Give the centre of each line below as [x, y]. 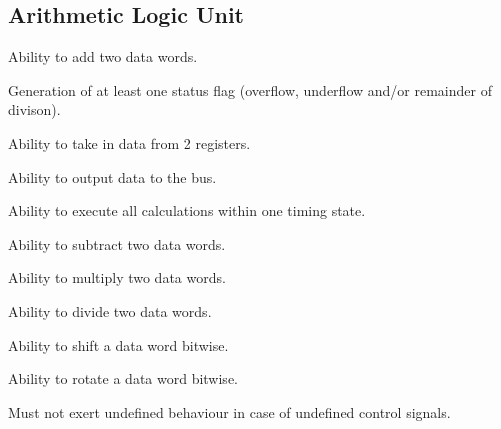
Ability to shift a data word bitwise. [118, 344]
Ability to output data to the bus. [112, 176]
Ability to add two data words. [103, 56]
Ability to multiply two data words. [117, 277]
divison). [34, 109]
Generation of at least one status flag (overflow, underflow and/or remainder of [250, 89]
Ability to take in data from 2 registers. [129, 142]
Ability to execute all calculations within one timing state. [187, 210]
